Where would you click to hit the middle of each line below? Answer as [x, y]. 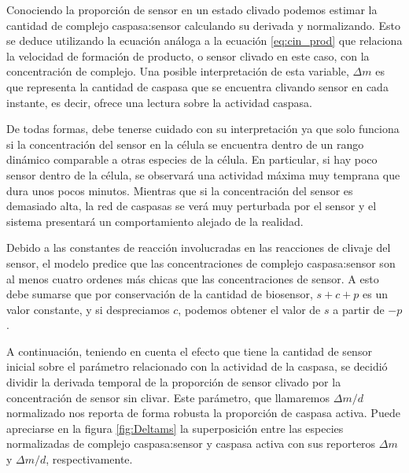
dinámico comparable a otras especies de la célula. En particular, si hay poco [192, 159]
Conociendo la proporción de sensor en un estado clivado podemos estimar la [192, 9]
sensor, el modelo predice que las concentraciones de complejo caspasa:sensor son [201, 262]
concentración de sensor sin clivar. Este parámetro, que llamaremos [168, 397]
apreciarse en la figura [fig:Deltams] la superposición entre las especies [175, 428]
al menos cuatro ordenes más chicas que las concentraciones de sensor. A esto [193, 278]
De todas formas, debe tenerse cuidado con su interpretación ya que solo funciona [203, 129]
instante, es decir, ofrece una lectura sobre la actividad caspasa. [160, 102]
